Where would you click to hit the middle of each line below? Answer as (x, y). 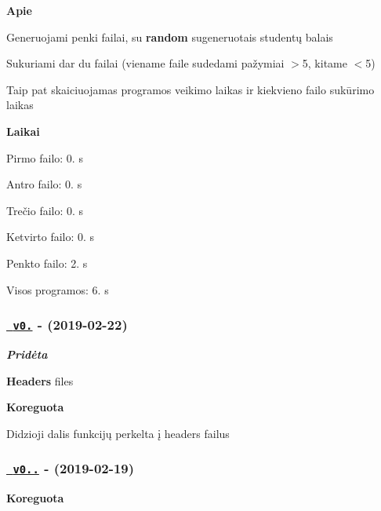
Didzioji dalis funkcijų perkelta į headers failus (118, 433)
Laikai (23, 131)
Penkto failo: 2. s (47, 263)
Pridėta (27, 354)
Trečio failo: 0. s (45, 210)
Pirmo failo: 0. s (45, 157)
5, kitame (325, 63)
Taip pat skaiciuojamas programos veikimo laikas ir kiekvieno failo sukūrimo (190, 89)
